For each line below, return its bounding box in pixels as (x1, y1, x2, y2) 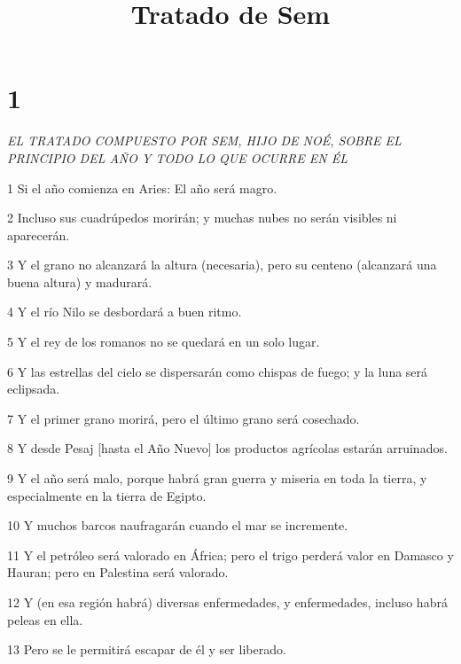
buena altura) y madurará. (7, 272, 152, 291)
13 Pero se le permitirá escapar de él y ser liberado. (7, 640, 286, 659)
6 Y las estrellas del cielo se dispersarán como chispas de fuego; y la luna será (7, 362, 428, 380)
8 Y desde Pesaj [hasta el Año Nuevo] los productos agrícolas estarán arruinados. (7, 439, 448, 457)
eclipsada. (7, 379, 60, 398)
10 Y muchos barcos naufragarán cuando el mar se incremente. (7, 516, 348, 535)
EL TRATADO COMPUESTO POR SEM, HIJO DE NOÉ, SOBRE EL (7, 131, 402, 150)
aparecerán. (7, 225, 70, 244)
